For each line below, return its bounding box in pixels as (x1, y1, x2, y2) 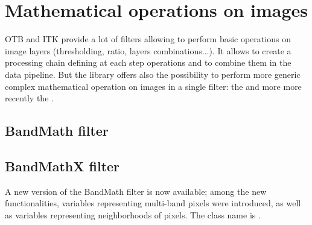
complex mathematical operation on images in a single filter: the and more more (5, 80, 302, 92)
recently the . (5, 92, 54, 104)
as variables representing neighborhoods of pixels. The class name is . (5, 208, 261, 221)
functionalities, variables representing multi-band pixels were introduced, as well (5, 197, 301, 209)
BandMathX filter (5, 156, 120, 175)
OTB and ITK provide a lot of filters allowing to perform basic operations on (5, 33, 291, 45)
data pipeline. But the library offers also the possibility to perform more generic (5, 68, 301, 80)
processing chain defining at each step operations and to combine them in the (5, 56, 291, 69)
